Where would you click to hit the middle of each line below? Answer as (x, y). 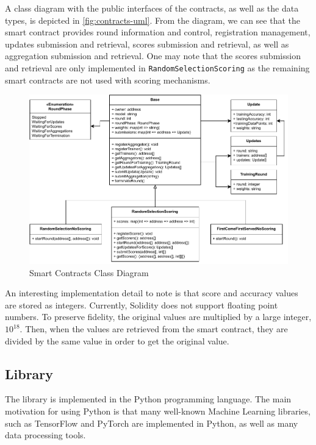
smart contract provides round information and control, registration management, (158, 32)
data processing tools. (45, 435)
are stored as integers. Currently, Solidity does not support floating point (142, 304)
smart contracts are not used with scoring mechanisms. (108, 80)
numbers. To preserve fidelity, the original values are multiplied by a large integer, (158, 317)
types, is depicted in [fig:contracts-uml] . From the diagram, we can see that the (153, 20)
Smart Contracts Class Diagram (89, 272)
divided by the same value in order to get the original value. (117, 340)
